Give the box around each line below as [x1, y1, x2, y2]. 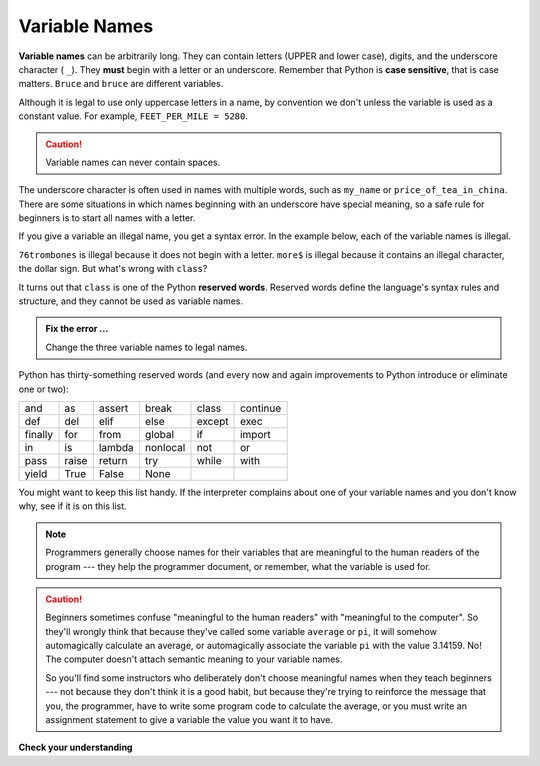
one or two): [18, 383, 69, 395]
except [196, 414, 229, 428]
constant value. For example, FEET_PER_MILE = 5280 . [18, 110, 249, 122]
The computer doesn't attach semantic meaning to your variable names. [45, 653, 343, 665]
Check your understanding [18, 741, 133, 754]
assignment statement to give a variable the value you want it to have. [45, 714, 334, 726]
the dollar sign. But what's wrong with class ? [18, 263, 208, 275]
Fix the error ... [45, 323, 109, 335]
